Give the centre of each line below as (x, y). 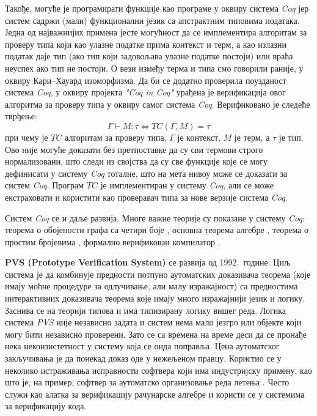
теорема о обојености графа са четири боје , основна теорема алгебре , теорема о (157, 230)
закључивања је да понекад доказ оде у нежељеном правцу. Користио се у (143, 358)
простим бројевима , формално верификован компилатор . (113, 241)
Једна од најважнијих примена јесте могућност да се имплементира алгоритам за (156, 32)
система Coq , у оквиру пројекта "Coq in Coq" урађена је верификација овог (145, 92)
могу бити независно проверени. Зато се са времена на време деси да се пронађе (156, 334)
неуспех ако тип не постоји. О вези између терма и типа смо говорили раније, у (154, 68)
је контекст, (199, 137)
